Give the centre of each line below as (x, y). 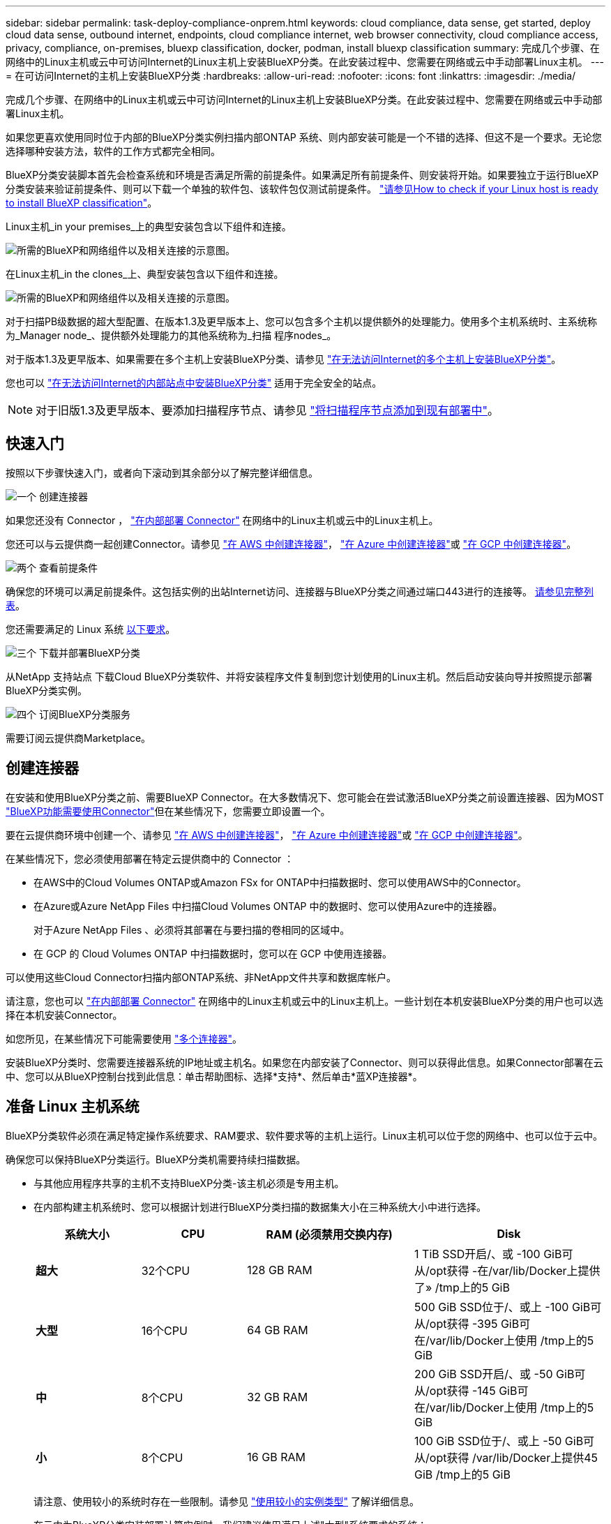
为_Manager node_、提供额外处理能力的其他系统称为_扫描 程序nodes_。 (171, 335)
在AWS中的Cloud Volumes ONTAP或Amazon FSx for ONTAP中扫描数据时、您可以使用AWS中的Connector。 (280, 882)
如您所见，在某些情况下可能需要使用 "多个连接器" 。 (124, 1038)
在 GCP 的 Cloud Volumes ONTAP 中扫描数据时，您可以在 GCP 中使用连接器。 (213, 953)
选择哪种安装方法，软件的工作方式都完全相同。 (113, 151)
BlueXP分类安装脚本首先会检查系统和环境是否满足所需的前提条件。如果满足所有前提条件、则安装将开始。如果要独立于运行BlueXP (302, 175)
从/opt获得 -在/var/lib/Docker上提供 (507, 1270)
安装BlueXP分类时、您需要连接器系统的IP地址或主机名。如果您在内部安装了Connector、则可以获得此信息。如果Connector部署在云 (304, 1062)
